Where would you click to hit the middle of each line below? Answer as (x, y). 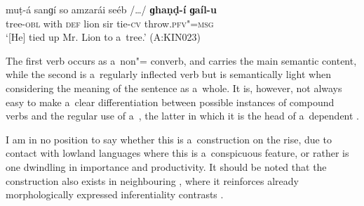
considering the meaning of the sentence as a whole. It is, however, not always (174, 88)
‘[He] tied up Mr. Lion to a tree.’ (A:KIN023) (103, 37)
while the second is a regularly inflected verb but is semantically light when (168, 74)
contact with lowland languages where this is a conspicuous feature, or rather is (177, 153)
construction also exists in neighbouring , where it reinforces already (152, 180)
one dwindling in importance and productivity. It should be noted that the (166, 166)
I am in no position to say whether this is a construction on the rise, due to (169, 139)
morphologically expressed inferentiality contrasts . (115, 194)
